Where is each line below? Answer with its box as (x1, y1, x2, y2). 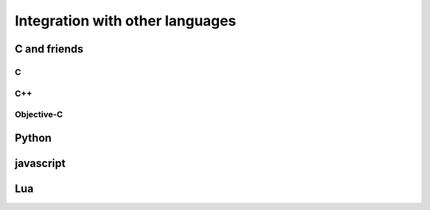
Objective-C (14, 109, 64, 120)
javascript (14, 156, 66, 170)
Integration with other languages (14, 12, 236, 29)
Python (14, 131, 52, 145)
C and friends (14, 42, 84, 56)
